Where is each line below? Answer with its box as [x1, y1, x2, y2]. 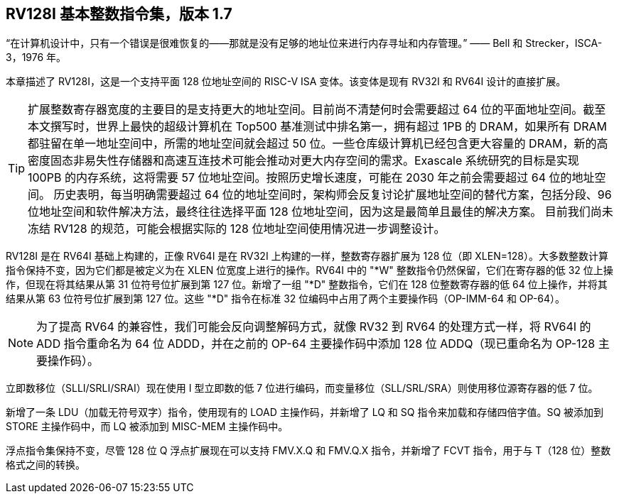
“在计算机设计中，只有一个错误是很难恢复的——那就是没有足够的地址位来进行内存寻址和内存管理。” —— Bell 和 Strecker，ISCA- [6, 37, 603, 50]
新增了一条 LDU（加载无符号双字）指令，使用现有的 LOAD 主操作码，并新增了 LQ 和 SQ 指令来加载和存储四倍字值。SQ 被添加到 [6, 406, 604, 419]
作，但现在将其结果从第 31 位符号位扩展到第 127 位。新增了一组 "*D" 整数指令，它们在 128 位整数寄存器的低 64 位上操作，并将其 [6, 278, 608, 291]
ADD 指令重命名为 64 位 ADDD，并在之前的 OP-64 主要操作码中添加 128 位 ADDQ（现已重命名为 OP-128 [36, 336, 596, 351]
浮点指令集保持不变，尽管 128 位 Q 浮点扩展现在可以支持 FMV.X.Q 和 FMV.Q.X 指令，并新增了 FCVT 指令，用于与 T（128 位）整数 [6, 444, 611, 457]
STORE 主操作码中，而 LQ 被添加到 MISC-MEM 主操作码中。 [6, 420, 289, 433]
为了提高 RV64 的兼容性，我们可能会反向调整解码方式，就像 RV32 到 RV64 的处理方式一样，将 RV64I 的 [36, 319, 591, 334]
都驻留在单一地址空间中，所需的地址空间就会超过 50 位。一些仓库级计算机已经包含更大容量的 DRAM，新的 [28, 136, 597, 151]
